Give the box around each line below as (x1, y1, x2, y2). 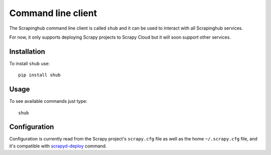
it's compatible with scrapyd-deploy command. (9, 143, 107, 149)
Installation (9, 47, 45, 56)
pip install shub (18, 72, 61, 78)
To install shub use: (9, 60, 50, 66)
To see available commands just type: (9, 98, 87, 104)
